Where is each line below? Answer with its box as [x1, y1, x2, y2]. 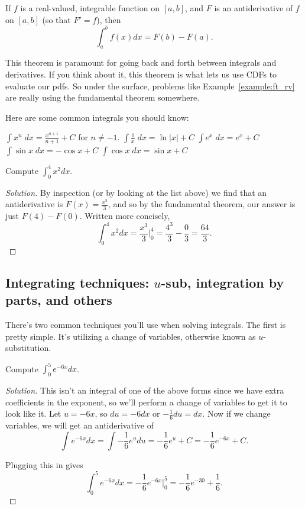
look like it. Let [5, 407, 61, 420]
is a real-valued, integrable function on [20, 2, 160, 14]
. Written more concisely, [79, 210, 170, 221]
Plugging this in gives [5, 458, 83, 471]
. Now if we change [202, 407, 271, 420]
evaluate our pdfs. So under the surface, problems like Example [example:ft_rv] [5, 79, 295, 92]
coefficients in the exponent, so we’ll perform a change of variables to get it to [5, 395, 287, 408]
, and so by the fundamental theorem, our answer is [108, 198, 296, 210]
